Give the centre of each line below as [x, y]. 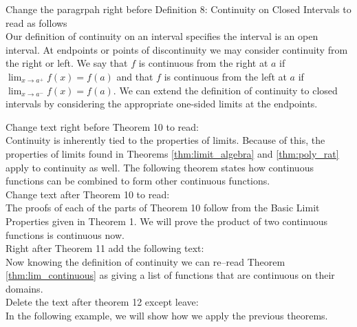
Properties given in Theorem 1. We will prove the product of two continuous [166, 221]
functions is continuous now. [65, 234]
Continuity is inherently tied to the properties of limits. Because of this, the [165, 140]
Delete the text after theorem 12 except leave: [102, 302]
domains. [24, 288]
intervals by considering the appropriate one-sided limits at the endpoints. [162, 104]
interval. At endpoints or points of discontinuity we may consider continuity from [177, 49]
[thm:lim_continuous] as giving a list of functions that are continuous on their [170, 275]
